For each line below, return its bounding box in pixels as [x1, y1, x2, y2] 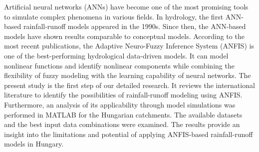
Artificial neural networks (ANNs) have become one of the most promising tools [4, 1, 249, 11]
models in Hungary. [4, 138, 64, 149]
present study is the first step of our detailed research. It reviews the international [4, 79, 255, 90]
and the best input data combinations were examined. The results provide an [4, 119, 240, 129]
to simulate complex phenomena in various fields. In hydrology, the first [4, 11, 224, 21]
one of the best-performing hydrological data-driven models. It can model [4, 50, 229, 60]
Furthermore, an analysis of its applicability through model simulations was [4, 99, 236, 109]
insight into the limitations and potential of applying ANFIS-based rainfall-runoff [4, 128, 253, 139]
